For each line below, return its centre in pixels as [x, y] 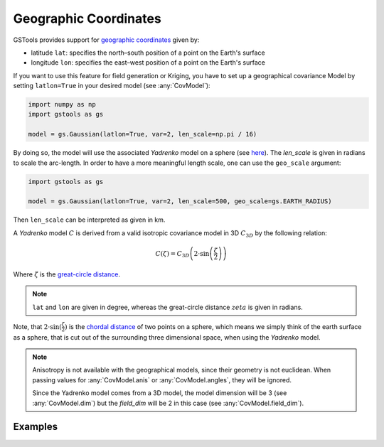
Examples [36, 427]
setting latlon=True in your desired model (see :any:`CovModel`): [112, 86]
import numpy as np [62, 104]
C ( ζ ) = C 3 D [172, 254]
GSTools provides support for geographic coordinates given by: [106, 40]
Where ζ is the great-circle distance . [67, 274]
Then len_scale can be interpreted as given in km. [89, 220]
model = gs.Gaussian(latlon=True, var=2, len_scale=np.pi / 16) [143, 134]
